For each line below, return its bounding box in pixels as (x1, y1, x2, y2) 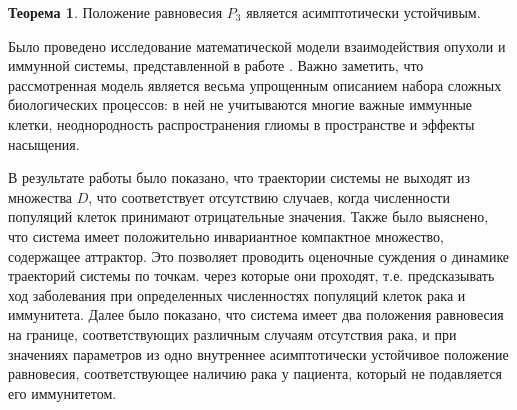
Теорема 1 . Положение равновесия (8, 2, 223, 22)
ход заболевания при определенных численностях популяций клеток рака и (8, 284, 466, 305)
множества (8, 186, 73, 207)
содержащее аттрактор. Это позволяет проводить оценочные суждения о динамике (8, 245, 510, 266)
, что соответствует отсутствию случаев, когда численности (88, 186, 450, 207)
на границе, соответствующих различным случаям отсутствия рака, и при (8, 323, 457, 344)
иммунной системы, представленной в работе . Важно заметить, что (8, 55, 424, 76)
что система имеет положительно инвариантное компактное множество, (8, 225, 444, 246)
